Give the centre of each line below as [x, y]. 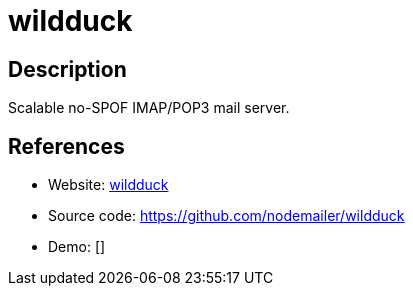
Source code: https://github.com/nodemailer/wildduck [226, 216]
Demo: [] [77, 247]
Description [67, 69]
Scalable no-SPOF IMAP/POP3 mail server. [149, 108]
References [66, 146]
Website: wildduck [108, 185]
